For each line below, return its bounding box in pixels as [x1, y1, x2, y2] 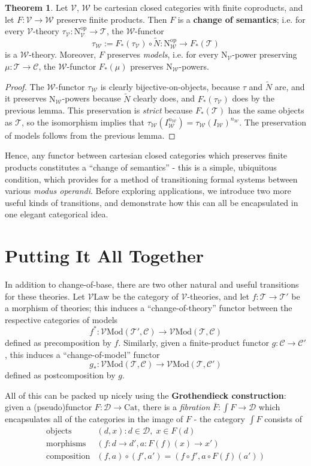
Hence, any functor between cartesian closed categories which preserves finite [5, 149, 288, 162]
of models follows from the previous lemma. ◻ [5, 129, 176, 141]
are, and [274, 80, 305, 92]
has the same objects [228, 104, 304, 116]
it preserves [5, 92, 47, 104]
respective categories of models [5, 313, 118, 325]
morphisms [46, 440, 86, 449]
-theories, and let [187, 289, 249, 302]
